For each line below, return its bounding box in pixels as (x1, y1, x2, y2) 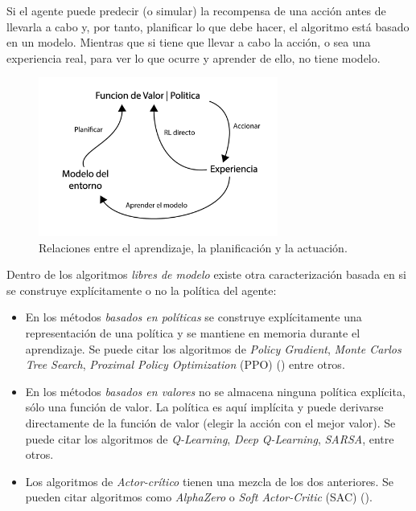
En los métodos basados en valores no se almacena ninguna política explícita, (25, 382, 406, 399)
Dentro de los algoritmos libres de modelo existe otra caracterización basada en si (6, 266, 406, 283)
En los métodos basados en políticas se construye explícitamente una (25, 309, 362, 325)
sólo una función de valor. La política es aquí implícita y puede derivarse (25, 399, 384, 415)
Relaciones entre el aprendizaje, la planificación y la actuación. (39, 239, 348, 255)
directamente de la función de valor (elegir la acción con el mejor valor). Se (25, 414, 396, 431)
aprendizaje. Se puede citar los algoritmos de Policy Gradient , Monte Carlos (25, 340, 402, 357)
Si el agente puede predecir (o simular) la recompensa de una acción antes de (6, 2, 386, 18)
